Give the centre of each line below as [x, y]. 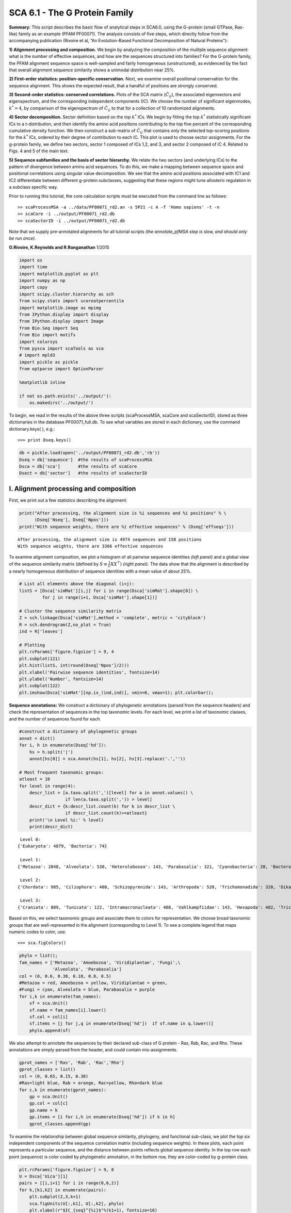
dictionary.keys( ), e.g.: [32, 429]
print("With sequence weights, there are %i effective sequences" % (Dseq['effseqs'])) [127, 527]
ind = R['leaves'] [41, 631]
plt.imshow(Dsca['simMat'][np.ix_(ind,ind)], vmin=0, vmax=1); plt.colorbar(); [116, 692]
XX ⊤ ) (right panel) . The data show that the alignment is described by [180, 564]
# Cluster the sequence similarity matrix [70, 611]
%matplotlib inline [42, 382]
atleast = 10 [35, 779]
